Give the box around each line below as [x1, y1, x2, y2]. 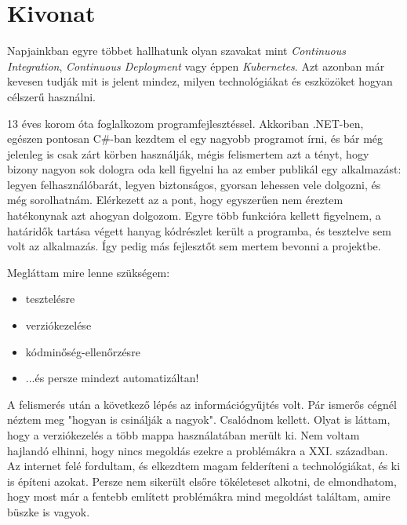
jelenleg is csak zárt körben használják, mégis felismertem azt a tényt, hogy [7, 145, 369, 162]
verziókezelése [25, 317, 92, 334]
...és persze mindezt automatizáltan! [25, 370, 199, 386]
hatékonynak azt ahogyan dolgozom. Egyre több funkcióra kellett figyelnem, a [7, 207, 381, 224]
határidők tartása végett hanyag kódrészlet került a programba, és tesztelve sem [7, 222, 391, 239]
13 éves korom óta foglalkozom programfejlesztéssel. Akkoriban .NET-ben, [7, 115, 364, 131]
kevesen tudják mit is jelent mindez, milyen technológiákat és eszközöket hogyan [7, 73, 393, 89]
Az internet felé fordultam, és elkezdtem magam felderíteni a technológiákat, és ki [7, 458, 401, 474]
